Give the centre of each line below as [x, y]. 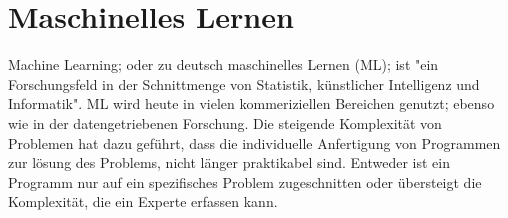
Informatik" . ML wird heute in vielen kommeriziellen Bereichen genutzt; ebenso [251, 103]
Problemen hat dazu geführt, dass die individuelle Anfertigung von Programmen [254, 142]
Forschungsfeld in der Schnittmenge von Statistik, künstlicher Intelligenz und [244, 83]
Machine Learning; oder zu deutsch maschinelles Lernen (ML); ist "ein [223, 64]
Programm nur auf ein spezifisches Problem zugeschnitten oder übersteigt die [245, 181]
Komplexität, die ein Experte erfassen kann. [143, 201]
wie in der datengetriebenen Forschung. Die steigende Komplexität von [225, 122]
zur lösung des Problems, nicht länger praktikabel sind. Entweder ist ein [229, 162]
